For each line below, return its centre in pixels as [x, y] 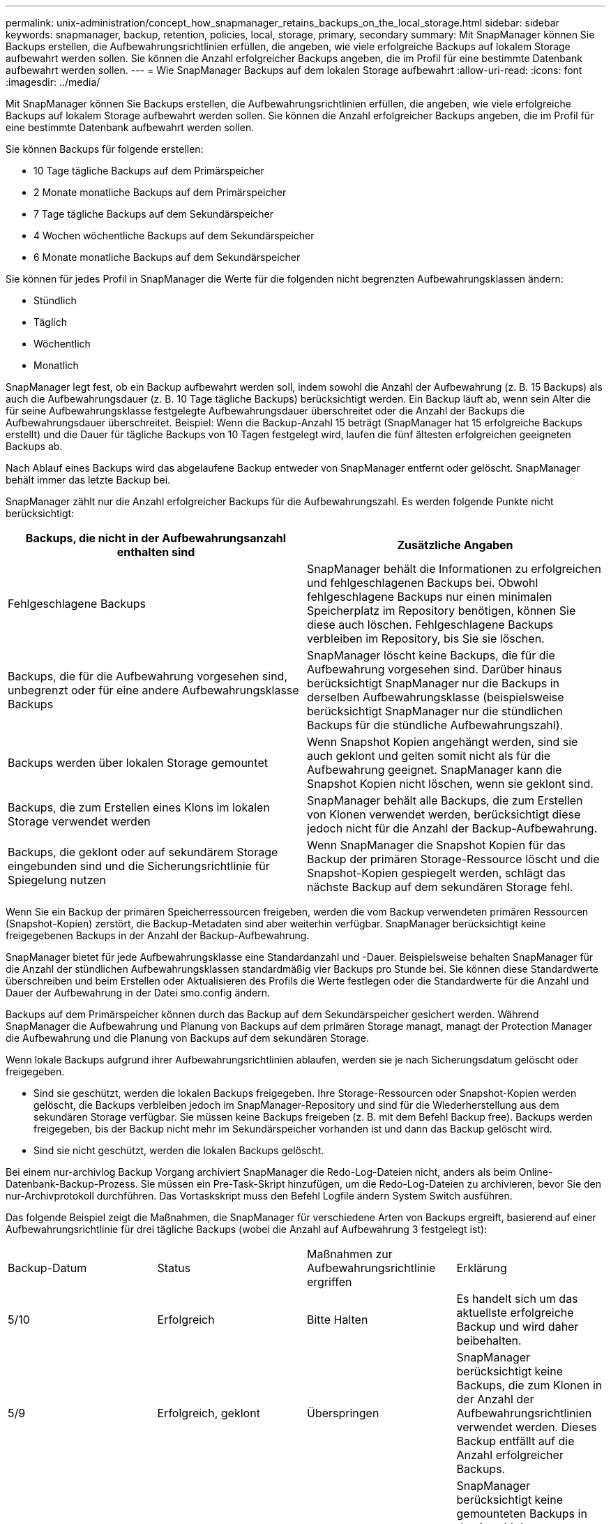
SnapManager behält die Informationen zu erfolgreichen [454, 569]
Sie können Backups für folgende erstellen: [105, 149]
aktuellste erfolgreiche [515, 1313]
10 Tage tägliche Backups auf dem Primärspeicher [149, 171]
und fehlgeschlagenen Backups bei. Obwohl [423, 583]
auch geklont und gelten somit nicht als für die [429, 756]
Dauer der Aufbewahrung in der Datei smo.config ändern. [138, 993]
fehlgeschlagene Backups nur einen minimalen [430, 597]
